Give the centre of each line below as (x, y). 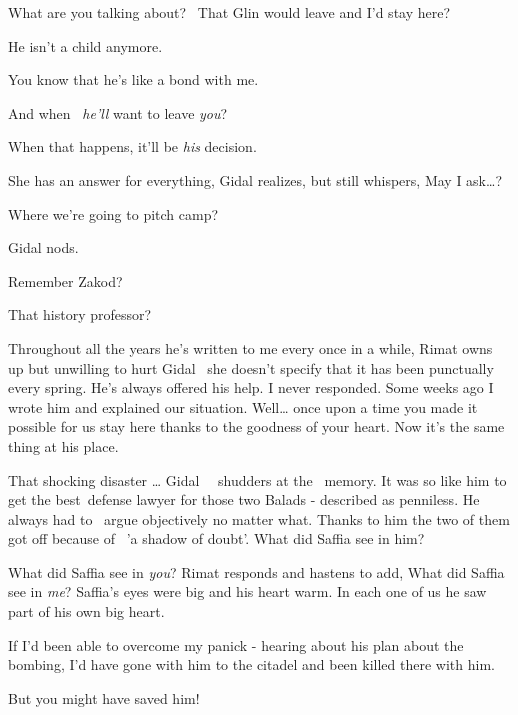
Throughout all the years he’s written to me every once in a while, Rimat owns (250, 347)
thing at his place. (63, 445)
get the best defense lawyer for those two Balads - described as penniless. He (244, 499)
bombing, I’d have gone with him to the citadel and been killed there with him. (251, 664)
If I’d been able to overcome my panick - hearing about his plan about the (236, 644)
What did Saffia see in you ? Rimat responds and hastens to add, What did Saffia (256, 571)
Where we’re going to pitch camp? (113, 213)
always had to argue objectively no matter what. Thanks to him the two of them (259, 518)
